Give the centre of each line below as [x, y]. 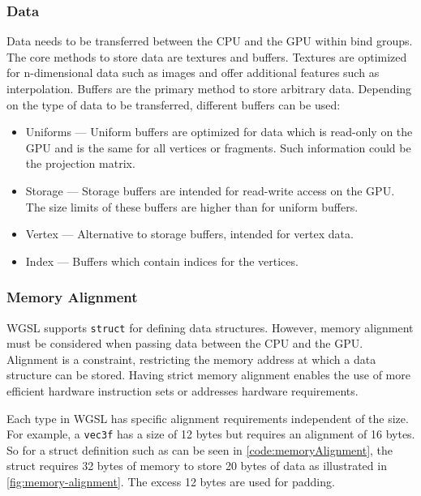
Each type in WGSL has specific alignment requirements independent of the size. [208, 418]
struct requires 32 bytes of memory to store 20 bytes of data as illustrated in [197, 466]
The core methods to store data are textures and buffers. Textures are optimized [207, 56]
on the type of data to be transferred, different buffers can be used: [174, 104]
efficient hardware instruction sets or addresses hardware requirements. [183, 391]
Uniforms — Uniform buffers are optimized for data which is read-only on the [219, 132]
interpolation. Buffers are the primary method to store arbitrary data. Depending [209, 88]
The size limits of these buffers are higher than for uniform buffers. [192, 206]
